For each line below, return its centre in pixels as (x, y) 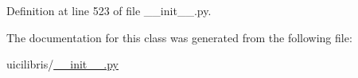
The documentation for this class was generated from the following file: (179, 37)
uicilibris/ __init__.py (62, 64)
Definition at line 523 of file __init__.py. (109, 10)
